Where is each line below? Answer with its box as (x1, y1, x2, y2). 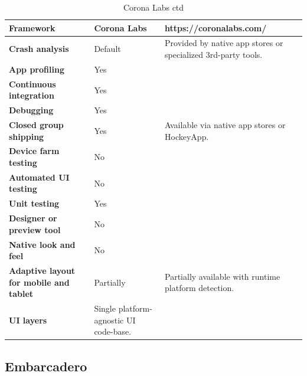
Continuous (9, 77, 56, 90)
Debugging (9, 104, 54, 116)
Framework (9, 21, 55, 34)
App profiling (9, 63, 64, 75)
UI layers (9, 313, 47, 326)
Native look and (9, 238, 76, 250)
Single (94, 302, 116, 315)
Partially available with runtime (165, 270, 280, 282)
